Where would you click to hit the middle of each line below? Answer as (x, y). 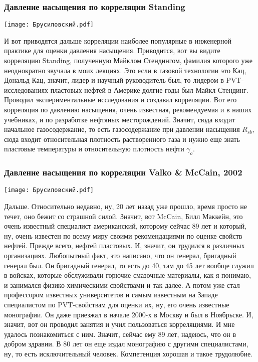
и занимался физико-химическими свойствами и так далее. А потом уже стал (122, 285)
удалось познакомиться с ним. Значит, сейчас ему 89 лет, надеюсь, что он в (120, 334)
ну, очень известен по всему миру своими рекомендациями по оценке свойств (123, 235)
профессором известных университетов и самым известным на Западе (111, 295)
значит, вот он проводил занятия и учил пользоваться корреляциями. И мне (119, 324)
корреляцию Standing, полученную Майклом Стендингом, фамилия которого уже (128, 60)
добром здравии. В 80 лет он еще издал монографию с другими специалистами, (126, 344)
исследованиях (26, 89)
